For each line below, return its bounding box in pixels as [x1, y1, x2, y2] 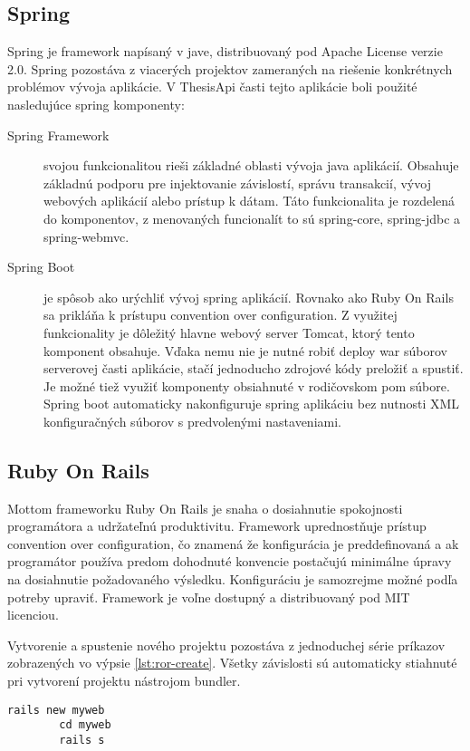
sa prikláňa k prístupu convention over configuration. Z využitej [43, 305, 398, 324]
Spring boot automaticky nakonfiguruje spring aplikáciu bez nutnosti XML [43, 394, 460, 413]
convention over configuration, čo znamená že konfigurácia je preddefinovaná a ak [7, 534, 459, 553]
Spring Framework [7, 125, 110, 144]
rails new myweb [7, 703, 105, 717]
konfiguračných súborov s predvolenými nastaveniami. [43, 411, 341, 430]
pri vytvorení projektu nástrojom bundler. [7, 671, 241, 690]
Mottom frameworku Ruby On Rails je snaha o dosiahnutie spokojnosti [7, 498, 403, 517]
